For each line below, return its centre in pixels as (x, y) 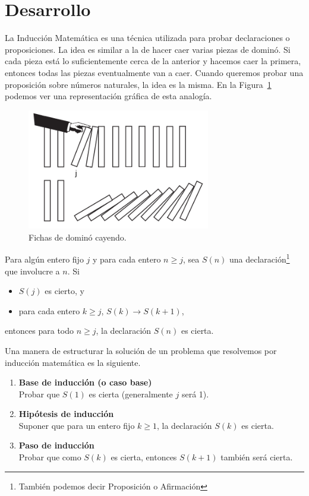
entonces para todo (40, 331)
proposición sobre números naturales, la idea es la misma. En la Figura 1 (138, 84)
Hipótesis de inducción (66, 414)
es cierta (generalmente (131, 394)
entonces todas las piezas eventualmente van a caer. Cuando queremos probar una (154, 72)
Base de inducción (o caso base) (85, 382)
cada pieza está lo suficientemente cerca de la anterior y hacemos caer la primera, (153, 61)
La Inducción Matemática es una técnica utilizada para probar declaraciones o (147, 38)
